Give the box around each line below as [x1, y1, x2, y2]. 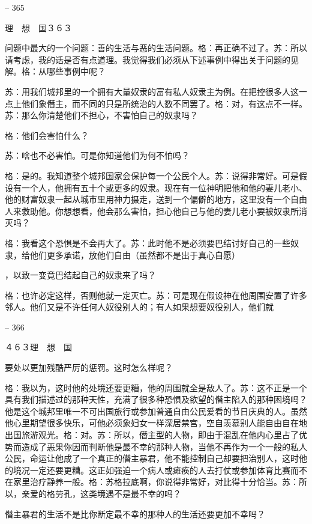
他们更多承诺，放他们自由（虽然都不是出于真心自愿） [29, 248, 240, 261]
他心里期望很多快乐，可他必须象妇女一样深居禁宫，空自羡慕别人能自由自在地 [5, 416, 307, 429]
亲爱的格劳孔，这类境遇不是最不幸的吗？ [21, 487, 181, 499]
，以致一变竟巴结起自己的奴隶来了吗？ [5, 269, 156, 281]
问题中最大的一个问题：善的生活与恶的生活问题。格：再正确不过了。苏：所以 [5, 41, 307, 54]
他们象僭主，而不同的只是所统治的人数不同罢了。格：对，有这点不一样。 [21, 97, 307, 109]
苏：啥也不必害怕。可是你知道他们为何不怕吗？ [5, 149, 190, 162]
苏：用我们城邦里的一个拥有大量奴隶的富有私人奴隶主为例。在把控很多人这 [5, 85, 299, 97]
